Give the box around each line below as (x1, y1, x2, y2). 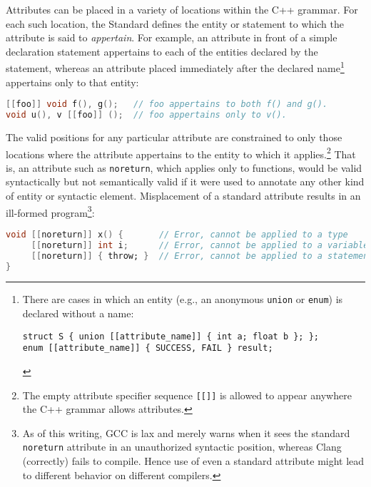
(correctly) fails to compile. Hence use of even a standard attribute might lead (22, 453, 365, 468)
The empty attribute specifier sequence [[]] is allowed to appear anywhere (22, 387, 352, 402)
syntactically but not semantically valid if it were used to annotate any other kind (6, 174, 365, 189)
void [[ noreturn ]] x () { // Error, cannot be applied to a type (6, 229, 348, 240)
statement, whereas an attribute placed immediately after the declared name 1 (6, 58, 345, 76)
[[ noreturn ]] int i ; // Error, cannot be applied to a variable (31, 240, 369, 250)
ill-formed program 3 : (6, 203, 95, 220)
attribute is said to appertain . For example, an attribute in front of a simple (6, 30, 337, 45)
